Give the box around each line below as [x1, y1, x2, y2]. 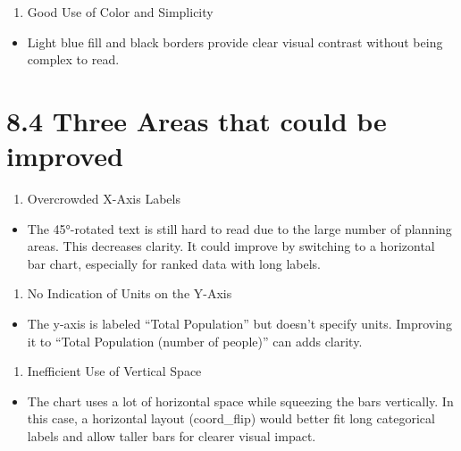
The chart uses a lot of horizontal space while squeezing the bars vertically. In [27, 391, 454, 410]
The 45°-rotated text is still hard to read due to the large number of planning [27, 219, 452, 238]
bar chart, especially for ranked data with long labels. [27, 254, 321, 272]
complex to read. [27, 50, 120, 69]
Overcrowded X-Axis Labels [27, 189, 180, 208]
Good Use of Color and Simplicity [27, 3, 214, 21]
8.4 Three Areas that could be [6, 102, 387, 138]
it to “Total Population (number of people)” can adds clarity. [27, 331, 363, 350]
